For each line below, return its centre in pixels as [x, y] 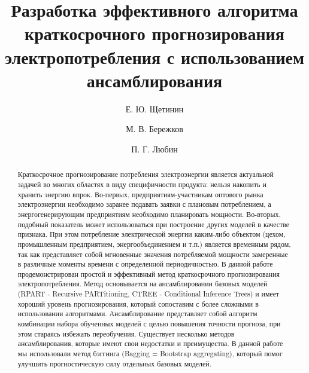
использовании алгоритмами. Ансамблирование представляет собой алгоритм [137, 314]
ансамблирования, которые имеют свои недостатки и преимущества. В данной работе [150, 343]
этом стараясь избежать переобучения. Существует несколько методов [126, 333]
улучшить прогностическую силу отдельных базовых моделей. [114, 363]
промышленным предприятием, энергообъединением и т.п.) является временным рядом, [154, 244]
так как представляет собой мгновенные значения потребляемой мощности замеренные [153, 254]
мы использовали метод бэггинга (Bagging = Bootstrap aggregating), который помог [150, 354]
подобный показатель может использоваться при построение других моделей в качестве [154, 224]
